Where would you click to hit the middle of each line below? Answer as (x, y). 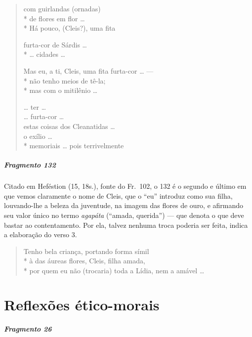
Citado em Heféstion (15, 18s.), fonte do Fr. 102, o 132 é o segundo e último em (125, 186)
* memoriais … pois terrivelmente (74, 146)
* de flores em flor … (54, 18)
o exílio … (38, 136)
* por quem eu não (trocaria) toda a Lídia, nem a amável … (114, 271)
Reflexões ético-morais (82, 304)
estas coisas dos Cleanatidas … (69, 126)
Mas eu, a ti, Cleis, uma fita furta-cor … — (88, 70)
